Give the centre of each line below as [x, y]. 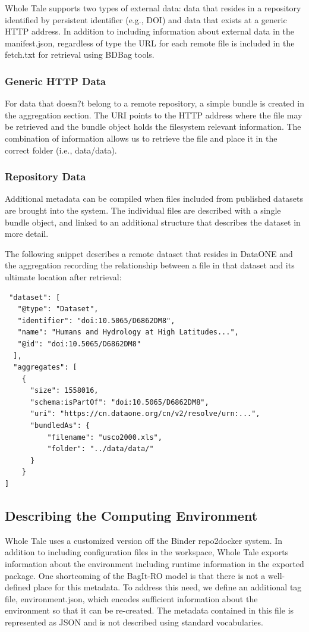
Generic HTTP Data [56, 81]
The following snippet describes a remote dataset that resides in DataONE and [149, 253]
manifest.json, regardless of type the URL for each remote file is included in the [150, 43]
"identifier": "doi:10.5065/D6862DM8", [96, 320]
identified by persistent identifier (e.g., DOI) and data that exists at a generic [146, 19]
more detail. [27, 234]
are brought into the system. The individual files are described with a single [143, 210]
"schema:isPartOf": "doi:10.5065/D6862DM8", [119, 402]
